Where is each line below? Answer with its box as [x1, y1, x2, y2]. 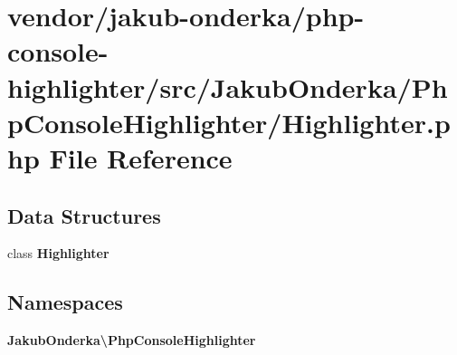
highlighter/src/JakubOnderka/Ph [7, 68, 448, 105]
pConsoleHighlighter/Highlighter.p [7, 103, 451, 140]
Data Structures [7, 201, 161, 229]
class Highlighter [7, 244, 109, 263]
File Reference [49, 139, 233, 176]
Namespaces [7, 288, 123, 316]
